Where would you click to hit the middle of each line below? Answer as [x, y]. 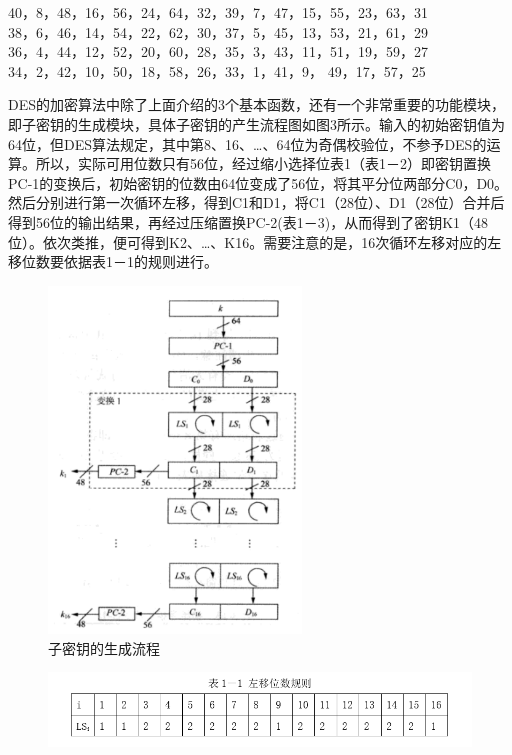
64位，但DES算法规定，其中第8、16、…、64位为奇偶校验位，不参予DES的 [247, 143]
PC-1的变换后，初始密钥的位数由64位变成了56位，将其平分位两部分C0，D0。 [258, 182]
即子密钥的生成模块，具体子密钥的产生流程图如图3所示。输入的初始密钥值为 [256, 123]
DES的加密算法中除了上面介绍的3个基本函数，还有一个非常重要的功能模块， [257, 104]
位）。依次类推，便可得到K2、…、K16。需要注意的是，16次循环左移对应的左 [255, 241]
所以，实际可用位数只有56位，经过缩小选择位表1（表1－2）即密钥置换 [263, 163]
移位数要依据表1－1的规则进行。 [113, 261]
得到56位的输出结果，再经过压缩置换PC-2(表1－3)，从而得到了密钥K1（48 [248, 221]
